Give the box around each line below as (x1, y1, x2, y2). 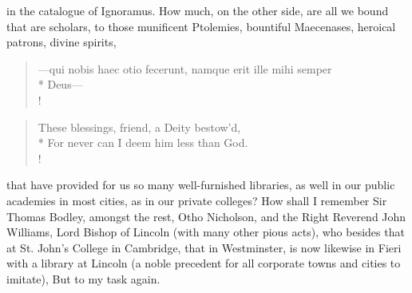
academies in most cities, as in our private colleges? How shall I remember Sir (6, 192, 387, 208)
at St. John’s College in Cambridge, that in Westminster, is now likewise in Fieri (6, 239, 402, 255)
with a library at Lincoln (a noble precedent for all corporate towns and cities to (6, 255, 401, 271)
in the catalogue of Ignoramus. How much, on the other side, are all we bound (6, 2, 389, 18)
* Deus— (38, 76, 83, 93)
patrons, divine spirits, (6, 34, 117, 50)
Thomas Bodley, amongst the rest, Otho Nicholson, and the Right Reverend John (6, 208, 406, 224)
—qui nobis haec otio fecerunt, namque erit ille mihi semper (38, 60, 332, 77)
